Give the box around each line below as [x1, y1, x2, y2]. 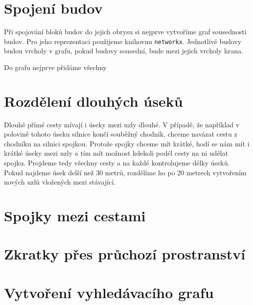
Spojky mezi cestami [4, 206, 146, 226]
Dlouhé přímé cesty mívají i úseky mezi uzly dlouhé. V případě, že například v [4, 119, 240, 129]
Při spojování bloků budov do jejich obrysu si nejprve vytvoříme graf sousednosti [4, 26, 247, 37]
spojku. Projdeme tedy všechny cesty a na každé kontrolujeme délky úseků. [4, 158, 230, 168]
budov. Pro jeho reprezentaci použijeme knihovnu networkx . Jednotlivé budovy [4, 36, 242, 46]
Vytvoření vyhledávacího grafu [4, 282, 214, 302]
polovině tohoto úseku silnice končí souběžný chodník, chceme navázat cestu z [4, 129, 237, 139]
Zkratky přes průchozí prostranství [4, 244, 246, 264]
